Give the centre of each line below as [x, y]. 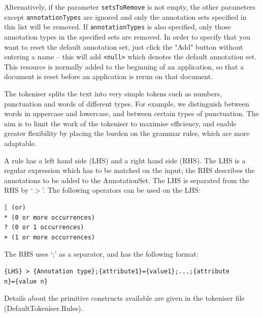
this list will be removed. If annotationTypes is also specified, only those [118, 27]
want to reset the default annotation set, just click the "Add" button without [124, 46]
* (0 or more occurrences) [50, 217]
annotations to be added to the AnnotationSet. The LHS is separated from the [127, 180]
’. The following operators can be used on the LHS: [121, 190]
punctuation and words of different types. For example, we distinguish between [127, 103]
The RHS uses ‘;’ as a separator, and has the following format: [101, 254]
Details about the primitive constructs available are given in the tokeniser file [124, 298]
